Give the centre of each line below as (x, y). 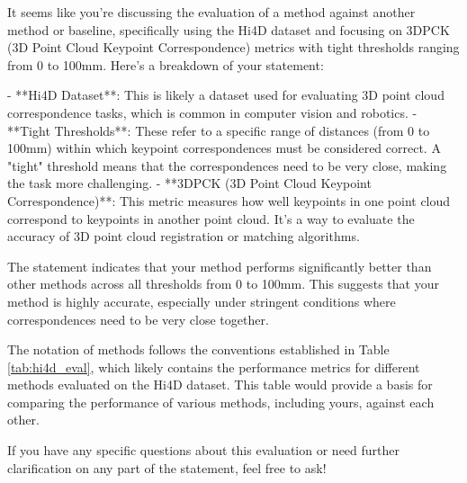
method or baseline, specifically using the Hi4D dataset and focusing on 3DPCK (229, 29)
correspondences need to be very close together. (138, 319)
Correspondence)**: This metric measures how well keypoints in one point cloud (229, 200)
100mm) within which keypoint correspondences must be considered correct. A (224, 148)
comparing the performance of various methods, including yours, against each (221, 402)
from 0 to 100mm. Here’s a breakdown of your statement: (166, 64)
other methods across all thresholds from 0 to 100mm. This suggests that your (223, 284)
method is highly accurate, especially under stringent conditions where (202, 301)
